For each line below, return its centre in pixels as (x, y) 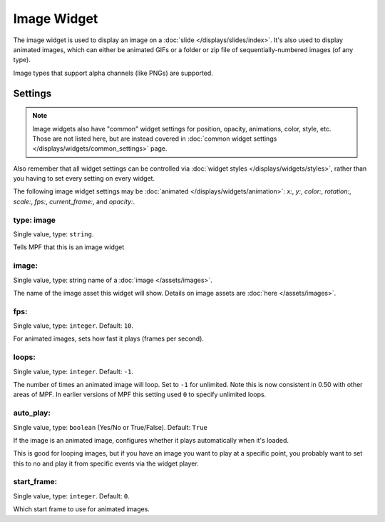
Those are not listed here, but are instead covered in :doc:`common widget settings (155, 139)
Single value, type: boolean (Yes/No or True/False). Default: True (111, 427)
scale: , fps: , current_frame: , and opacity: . (74, 201)
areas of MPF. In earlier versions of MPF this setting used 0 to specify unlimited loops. (140, 395)
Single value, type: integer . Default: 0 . (71, 496)
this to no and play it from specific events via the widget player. (106, 463)
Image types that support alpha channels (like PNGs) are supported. (113, 73)
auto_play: (32, 413)
